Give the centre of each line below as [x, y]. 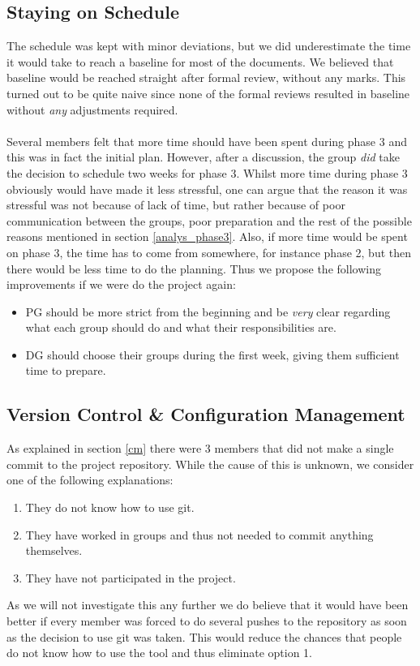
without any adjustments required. [92, 109]
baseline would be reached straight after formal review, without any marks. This [206, 77]
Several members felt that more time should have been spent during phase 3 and [207, 141]
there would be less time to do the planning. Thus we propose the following [194, 268]
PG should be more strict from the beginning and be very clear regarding [208, 311]
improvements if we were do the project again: [121, 284]
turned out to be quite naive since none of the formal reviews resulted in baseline [208, 93]
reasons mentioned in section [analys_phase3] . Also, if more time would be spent [207, 236]
